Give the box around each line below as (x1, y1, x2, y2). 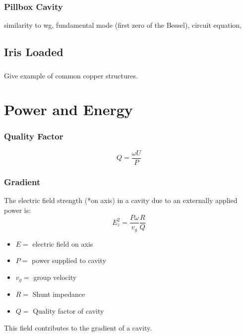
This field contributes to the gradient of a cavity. (4, 322, 152, 333)
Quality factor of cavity (33, 305, 104, 316)
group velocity (33, 271, 77, 282)
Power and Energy (4, 99, 133, 120)
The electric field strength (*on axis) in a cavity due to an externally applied (4, 195, 238, 205)
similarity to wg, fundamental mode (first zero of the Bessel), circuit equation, (4, 20, 242, 30)
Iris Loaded (4, 44, 63, 60)
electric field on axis (32, 238, 93, 249)
